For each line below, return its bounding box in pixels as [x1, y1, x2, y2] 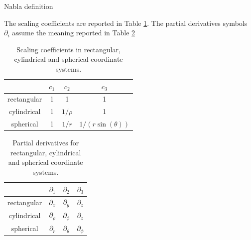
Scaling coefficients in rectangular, [16, 44, 121, 54]
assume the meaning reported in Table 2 [12, 27, 135, 38]
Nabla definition [4, 1, 53, 11]
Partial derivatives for [12, 137, 79, 148]
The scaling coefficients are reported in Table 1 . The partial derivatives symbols [4, 17, 248, 28]
